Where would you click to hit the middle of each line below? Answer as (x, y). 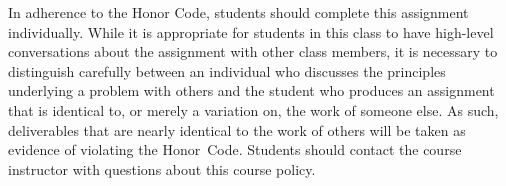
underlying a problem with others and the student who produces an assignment (251, 90)
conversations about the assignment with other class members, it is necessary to (253, 51)
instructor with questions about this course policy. (162, 168)
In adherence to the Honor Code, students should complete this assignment (238, 12)
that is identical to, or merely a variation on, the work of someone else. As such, (253, 109)
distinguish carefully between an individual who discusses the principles (227, 70)
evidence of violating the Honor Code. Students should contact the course (235, 149)
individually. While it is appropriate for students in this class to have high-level (251, 31)
